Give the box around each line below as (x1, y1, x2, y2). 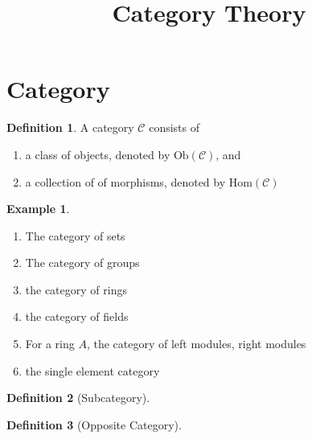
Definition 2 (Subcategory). (6, 389, 150, 406)
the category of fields (25, 308, 129, 325)
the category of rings (25, 281, 127, 297)
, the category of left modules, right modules (86, 335, 306, 352)
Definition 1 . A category (6, 119, 134, 136)
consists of (149, 119, 200, 136)
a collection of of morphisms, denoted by (25, 173, 226, 190)
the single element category (25, 362, 160, 379)
